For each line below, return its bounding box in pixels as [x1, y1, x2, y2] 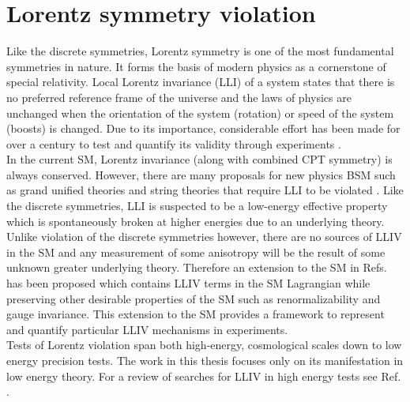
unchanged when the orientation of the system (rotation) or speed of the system [6, 104, 394, 121]
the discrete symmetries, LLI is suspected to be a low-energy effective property [6, 197, 388, 214]
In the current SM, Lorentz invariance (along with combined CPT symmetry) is [6, 151, 393, 167]
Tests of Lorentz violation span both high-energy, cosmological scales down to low [6, 336, 402, 353]
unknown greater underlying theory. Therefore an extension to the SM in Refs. [6, 259, 387, 276]
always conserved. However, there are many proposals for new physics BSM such [6, 166, 396, 182]
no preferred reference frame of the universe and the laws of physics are [6, 88, 352, 105]
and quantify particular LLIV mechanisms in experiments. [6, 321, 288, 337]
